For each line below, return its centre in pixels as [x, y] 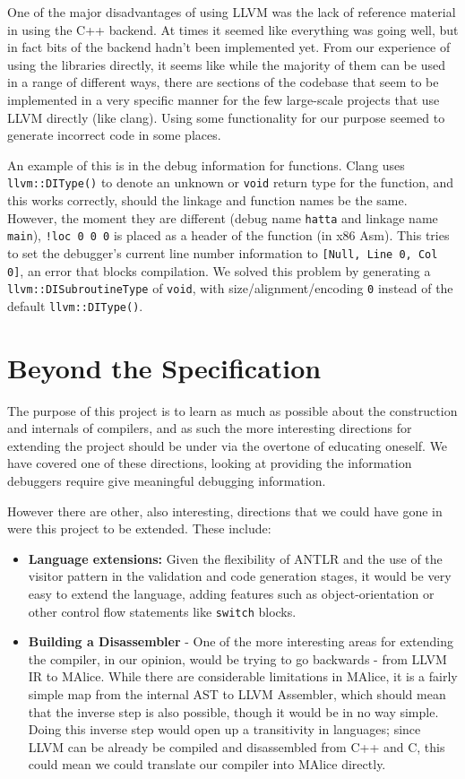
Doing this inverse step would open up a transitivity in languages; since [224, 729]
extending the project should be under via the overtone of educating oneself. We [228, 445]
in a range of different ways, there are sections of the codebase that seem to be [223, 82]
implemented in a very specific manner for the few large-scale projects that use [224, 99]
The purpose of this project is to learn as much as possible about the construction [232, 410]
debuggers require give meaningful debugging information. [167, 481]
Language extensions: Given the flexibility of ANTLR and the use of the [235, 558]
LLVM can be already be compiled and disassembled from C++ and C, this [237, 746]
